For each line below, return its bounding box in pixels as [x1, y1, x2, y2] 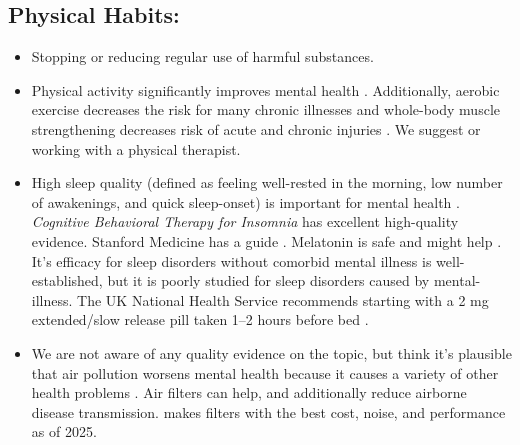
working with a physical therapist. [31, 138, 241, 159]
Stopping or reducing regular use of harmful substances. [31, 46, 374, 67]
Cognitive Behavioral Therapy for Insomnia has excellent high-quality [31, 211, 459, 232]
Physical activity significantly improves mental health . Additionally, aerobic [31, 79, 500, 100]
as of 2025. [31, 421, 97, 442]
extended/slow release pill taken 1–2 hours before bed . [31, 309, 369, 330]
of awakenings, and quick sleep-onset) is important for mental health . [31, 191, 460, 212]
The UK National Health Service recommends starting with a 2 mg [77, 289, 489, 310]
